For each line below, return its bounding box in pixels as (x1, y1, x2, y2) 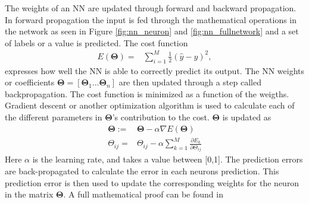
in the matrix (5, 188, 54, 200)
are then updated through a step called (118, 76, 261, 88)
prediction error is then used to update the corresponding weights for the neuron (5, 176, 299, 189)
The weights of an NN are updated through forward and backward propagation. (5, 2, 296, 14)
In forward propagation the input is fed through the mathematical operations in (5, 13, 297, 26)
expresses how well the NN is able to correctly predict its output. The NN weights (5, 64, 304, 76)
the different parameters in (5, 111, 102, 123)
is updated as (222, 111, 271, 123)
